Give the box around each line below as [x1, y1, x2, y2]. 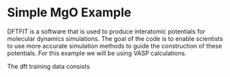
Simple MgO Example [7, 5, 132, 20]
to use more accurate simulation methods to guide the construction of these [7, 42, 222, 50]
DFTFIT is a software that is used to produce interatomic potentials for [7, 27, 206, 35]
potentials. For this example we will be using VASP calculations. [7, 49, 187, 57]
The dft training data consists [7, 62, 91, 70]
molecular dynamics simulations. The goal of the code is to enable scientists [7, 34, 223, 42]
